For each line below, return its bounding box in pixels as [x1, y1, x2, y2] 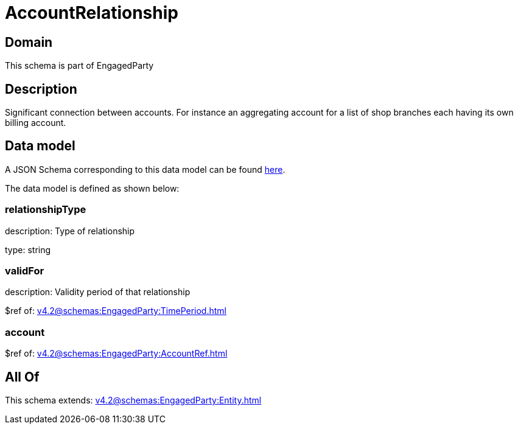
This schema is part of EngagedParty [5, 60, 154, 71]
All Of [5, 369, 40, 385]
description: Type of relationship [5, 225, 135, 236]
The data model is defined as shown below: [5, 183, 180, 194]
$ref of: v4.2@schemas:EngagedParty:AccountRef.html [5, 348, 228, 359]
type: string [5, 244, 51, 255]
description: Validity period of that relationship [5, 287, 191, 298]
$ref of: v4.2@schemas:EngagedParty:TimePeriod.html [5, 305, 226, 316]
